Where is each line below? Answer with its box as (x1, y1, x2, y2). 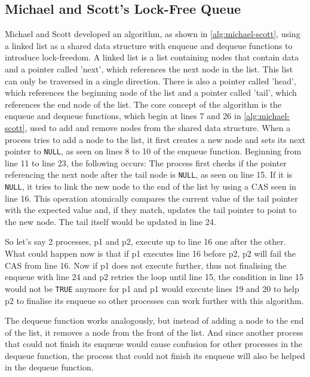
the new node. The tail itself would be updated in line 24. (5, 215, 216, 227)
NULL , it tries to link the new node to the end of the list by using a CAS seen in (5, 180, 296, 193)
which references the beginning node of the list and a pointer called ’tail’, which (5, 86, 297, 99)
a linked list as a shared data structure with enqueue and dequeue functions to (5, 39, 293, 51)
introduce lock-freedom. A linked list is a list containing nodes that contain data (5, 51, 299, 63)
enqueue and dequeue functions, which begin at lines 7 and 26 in (5, 110, 241, 122)
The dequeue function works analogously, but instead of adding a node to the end (5, 314, 304, 327)
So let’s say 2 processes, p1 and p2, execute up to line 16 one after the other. (5, 235, 286, 248)
